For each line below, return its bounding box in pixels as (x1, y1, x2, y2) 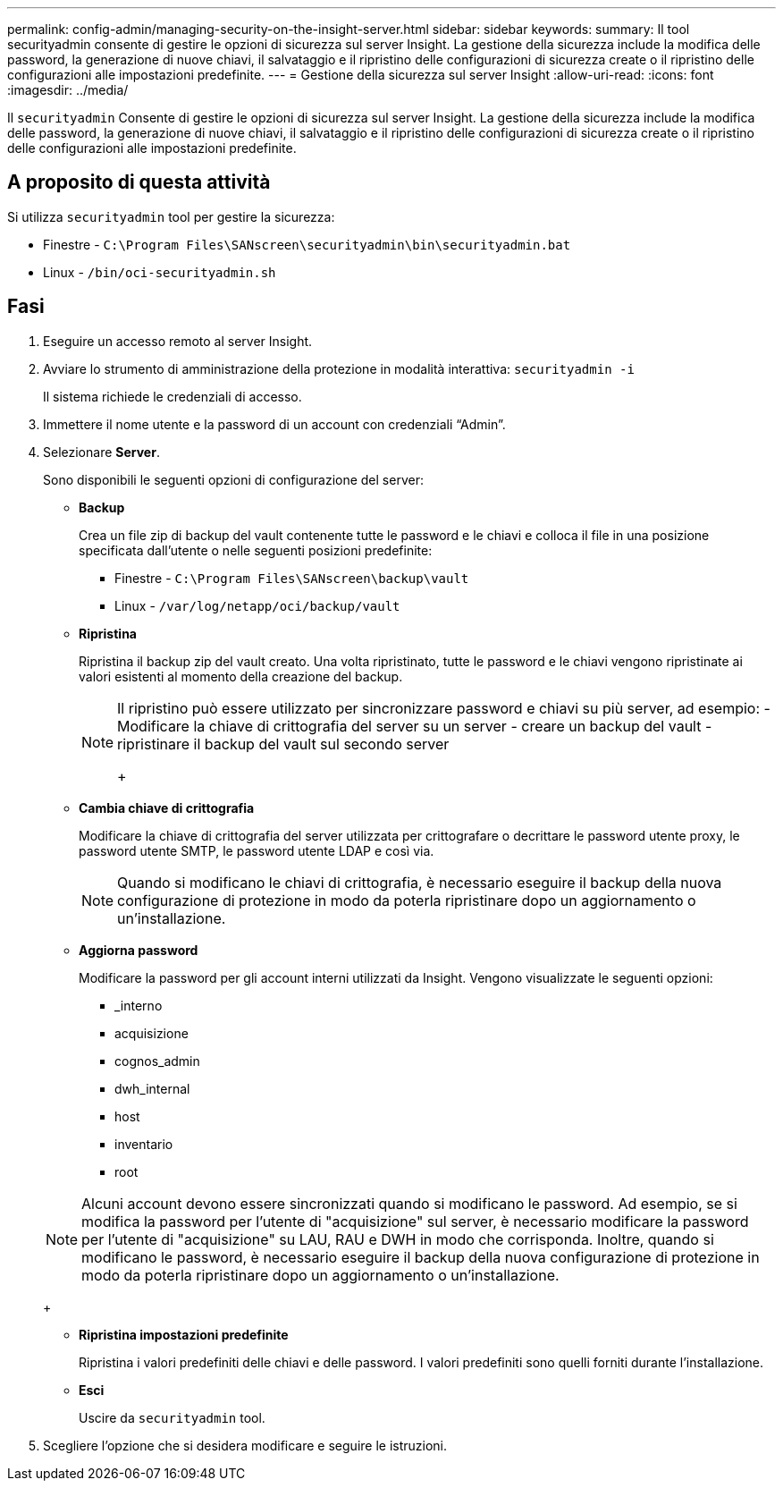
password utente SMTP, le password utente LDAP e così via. (79, 842, 434, 858)
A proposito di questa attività (7, 171, 271, 194)
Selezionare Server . (43, 444, 160, 460)
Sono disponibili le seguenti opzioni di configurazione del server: (43, 471, 424, 487)
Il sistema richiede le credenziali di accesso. (43, 388, 302, 404)
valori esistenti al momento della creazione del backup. (79, 668, 403, 684)
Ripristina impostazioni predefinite (79, 1326, 289, 1342)
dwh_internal (114, 1080, 190, 1096)
